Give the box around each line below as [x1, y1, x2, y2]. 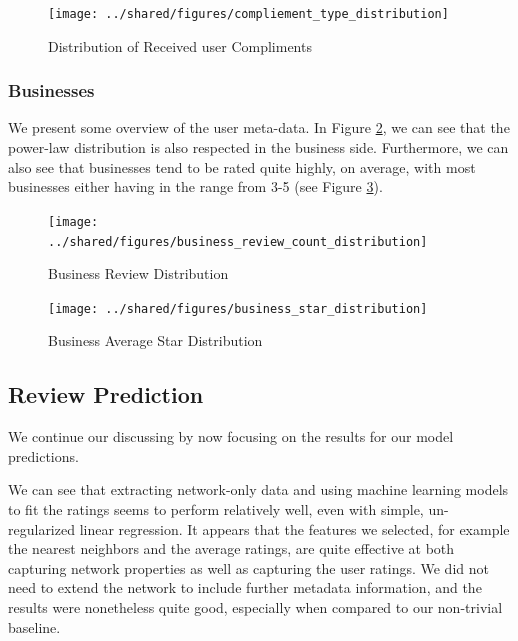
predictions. [8, 445, 79, 466]
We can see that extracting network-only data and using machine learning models [8, 479, 509, 500]
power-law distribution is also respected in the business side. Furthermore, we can [8, 137, 509, 158]
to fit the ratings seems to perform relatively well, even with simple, [8, 498, 424, 519]
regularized [8, 518, 75, 539]
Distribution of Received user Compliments [48, 35, 312, 56]
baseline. [8, 616, 61, 637]
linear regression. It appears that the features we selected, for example [79, 518, 510, 539]
